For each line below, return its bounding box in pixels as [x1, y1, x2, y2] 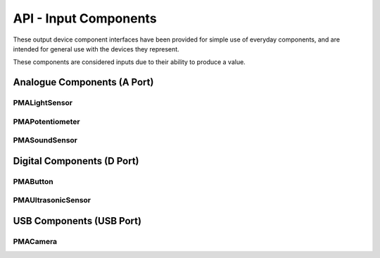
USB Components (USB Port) [13, 215, 142, 227]
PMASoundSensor [13, 135, 77, 145]
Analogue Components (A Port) [13, 76, 154, 88]
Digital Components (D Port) [13, 155, 140, 167]
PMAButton [13, 176, 53, 186]
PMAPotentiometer [13, 116, 80, 126]
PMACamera [13, 236, 58, 246]
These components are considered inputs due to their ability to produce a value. [13, 58, 246, 66]
